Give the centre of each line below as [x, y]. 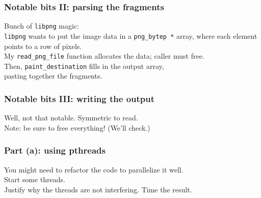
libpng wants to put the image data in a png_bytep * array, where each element [131, 35]
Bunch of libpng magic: [42, 26]
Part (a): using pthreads [55, 150]
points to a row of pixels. [43, 46]
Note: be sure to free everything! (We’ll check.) [77, 127]
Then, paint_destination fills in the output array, [84, 66]
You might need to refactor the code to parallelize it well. [94, 169]
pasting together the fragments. [53, 76]
